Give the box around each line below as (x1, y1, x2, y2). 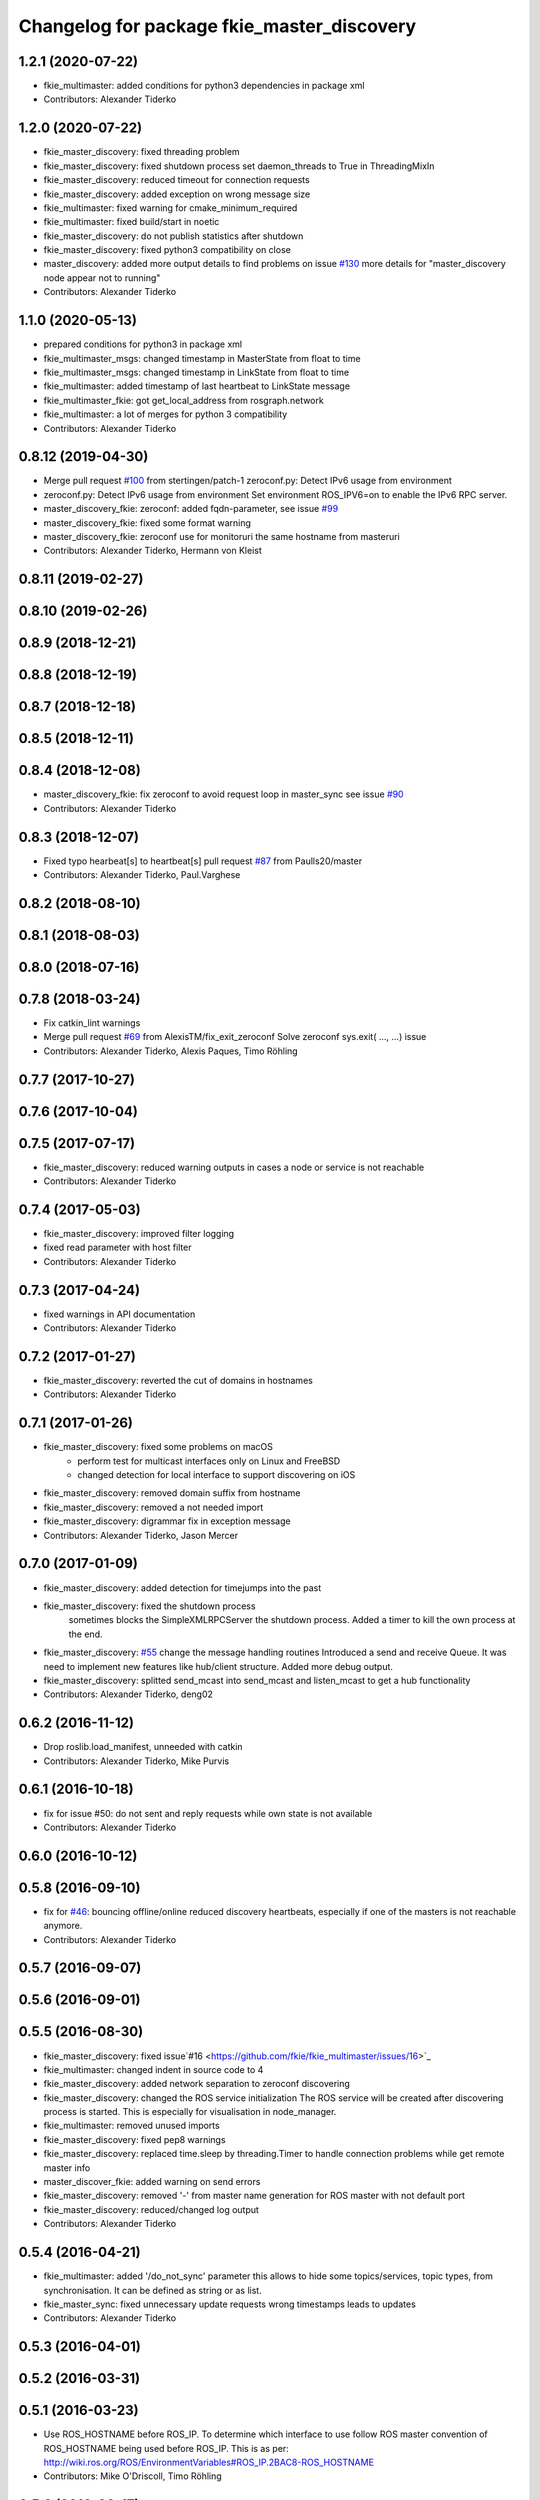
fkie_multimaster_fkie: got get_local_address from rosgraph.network (43, 394, 324, 406)
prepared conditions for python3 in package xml (43, 338, 243, 350)
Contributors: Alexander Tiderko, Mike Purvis (43, 1755, 230, 1767)
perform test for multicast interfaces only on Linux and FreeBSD (77, 1455, 341, 1467)
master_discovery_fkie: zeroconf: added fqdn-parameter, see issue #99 (43, 503, 339, 515)
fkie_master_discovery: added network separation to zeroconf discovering (43, 2078, 350, 2090)
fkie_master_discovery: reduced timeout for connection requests (43, 174, 310, 186)
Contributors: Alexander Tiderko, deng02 (43, 1688, 214, 1700)
